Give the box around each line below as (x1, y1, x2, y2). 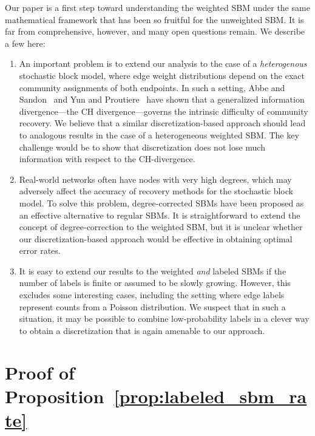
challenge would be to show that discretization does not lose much (19, 140, 265, 153)
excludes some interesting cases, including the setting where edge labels (19, 288, 285, 301)
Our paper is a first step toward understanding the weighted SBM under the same (5, 1, 310, 13)
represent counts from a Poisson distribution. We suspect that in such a (19, 300, 286, 313)
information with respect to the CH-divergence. (19, 152, 195, 165)
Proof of (5, 359, 75, 384)
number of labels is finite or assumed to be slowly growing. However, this (19, 276, 291, 289)
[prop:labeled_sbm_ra (113, 383, 307, 408)
